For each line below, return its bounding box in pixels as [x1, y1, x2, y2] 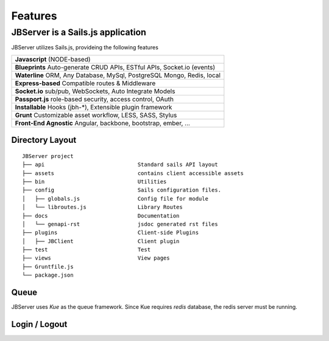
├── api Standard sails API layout [22, 161, 219, 168]
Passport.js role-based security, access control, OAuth [15, 95, 174, 103]
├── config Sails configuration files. [22, 187, 222, 194]
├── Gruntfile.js [22, 263, 74, 270]
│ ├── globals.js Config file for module [22, 195, 208, 202]
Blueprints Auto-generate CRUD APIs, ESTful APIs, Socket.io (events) [15, 63, 216, 71]
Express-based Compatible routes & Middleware [15, 79, 156, 88]
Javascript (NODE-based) [15, 55, 91, 63]
